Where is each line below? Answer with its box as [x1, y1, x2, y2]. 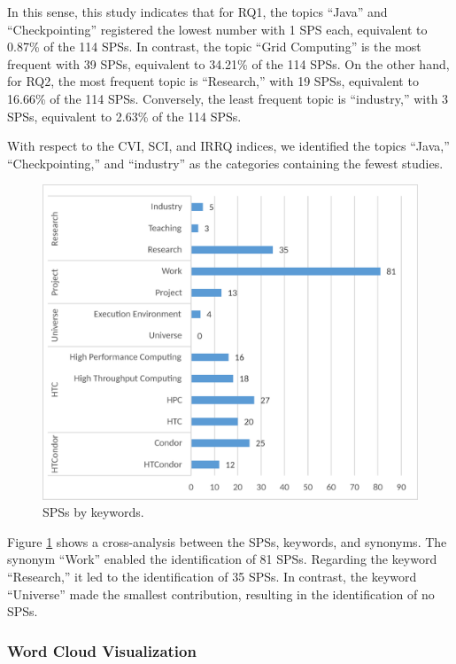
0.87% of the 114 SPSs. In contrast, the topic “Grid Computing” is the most [7, 37, 421, 56]
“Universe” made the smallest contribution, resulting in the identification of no [7, 584, 435, 603]
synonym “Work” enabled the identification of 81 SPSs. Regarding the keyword [7, 550, 437, 568]
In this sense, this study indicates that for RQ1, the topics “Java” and [7, 3, 388, 20]
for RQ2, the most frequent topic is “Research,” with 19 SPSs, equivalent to [7, 72, 419, 90]
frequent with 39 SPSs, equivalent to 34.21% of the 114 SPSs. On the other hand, [7, 54, 450, 73]
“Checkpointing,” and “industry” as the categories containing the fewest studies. [7, 153, 444, 172]
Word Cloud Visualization [7, 639, 197, 661]
